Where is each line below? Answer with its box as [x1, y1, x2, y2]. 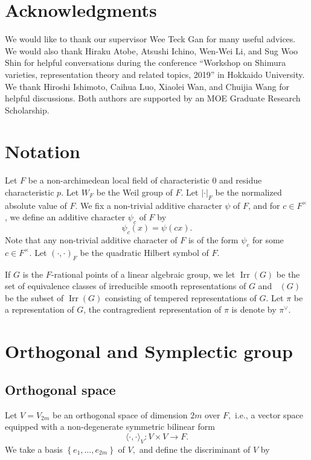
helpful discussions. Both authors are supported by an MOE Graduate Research [5, 92, 301, 104]
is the [22, 267, 43, 280]
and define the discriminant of [139, 442, 251, 455]
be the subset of [5, 291, 64, 304]
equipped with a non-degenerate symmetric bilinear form [5, 420, 215, 433]
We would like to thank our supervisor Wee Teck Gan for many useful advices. [5, 33, 296, 45]
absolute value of [5, 199, 67, 211]
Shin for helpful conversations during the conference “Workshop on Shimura [5, 56, 286, 69]
